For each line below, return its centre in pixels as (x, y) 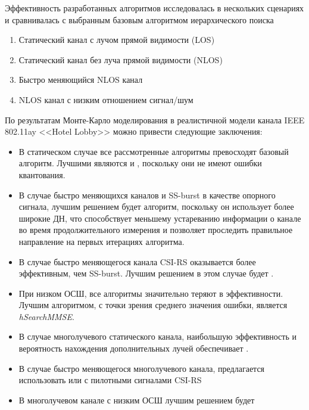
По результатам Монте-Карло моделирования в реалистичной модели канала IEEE (155, 119)
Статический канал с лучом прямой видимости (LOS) (117, 40)
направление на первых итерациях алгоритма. (102, 241)
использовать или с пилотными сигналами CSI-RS (110, 380)
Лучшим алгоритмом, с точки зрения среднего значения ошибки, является (153, 305)
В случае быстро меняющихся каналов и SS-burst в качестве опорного (147, 195)
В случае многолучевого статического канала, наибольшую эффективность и (157, 336)
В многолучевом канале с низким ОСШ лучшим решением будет (137, 400)
